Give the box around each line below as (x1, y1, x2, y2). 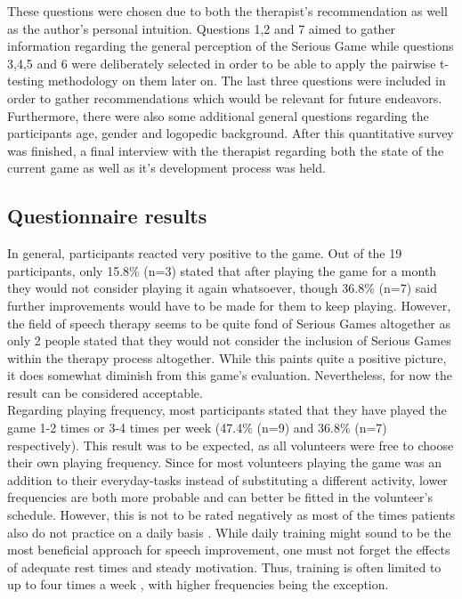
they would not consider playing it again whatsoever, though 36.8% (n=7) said (7, 279, 437, 297)
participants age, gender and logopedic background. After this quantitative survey (7, 124, 454, 142)
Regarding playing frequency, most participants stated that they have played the (7, 401, 447, 419)
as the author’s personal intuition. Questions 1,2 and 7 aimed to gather (7, 19, 396, 37)
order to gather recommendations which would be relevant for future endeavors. (7, 88, 442, 107)
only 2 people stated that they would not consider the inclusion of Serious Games (7, 331, 451, 350)
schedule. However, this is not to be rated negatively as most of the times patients (7, 506, 455, 524)
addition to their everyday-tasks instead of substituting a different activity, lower (7, 470, 448, 489)
